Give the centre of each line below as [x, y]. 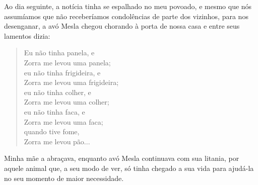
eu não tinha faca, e [54, 111]
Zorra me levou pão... [57, 141]
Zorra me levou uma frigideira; [71, 82]
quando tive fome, [52, 131]
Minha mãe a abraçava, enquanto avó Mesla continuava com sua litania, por [122, 158]
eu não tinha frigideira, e [62, 72]
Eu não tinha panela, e [59, 53]
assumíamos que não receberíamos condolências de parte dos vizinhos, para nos [126, 16]
